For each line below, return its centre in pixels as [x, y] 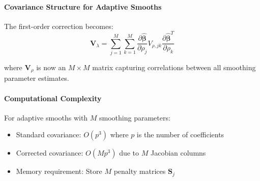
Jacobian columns [178, 153]
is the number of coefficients [180, 134]
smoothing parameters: [135, 117]
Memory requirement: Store [59, 171]
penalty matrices [140, 171]
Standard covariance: [49, 134]
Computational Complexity [53, 98]
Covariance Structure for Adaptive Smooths [83, 6]
